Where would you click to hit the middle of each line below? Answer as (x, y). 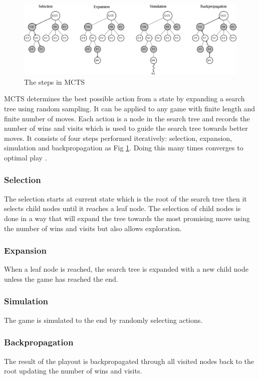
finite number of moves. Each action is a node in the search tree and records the (127, 118)
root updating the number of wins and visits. (73, 371)
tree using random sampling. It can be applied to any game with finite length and (130, 108)
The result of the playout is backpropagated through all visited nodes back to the (129, 361)
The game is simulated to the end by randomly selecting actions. (103, 320)
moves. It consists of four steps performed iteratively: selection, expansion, (118, 138)
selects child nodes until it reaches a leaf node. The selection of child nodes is (122, 208)
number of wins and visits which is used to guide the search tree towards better (126, 128)
